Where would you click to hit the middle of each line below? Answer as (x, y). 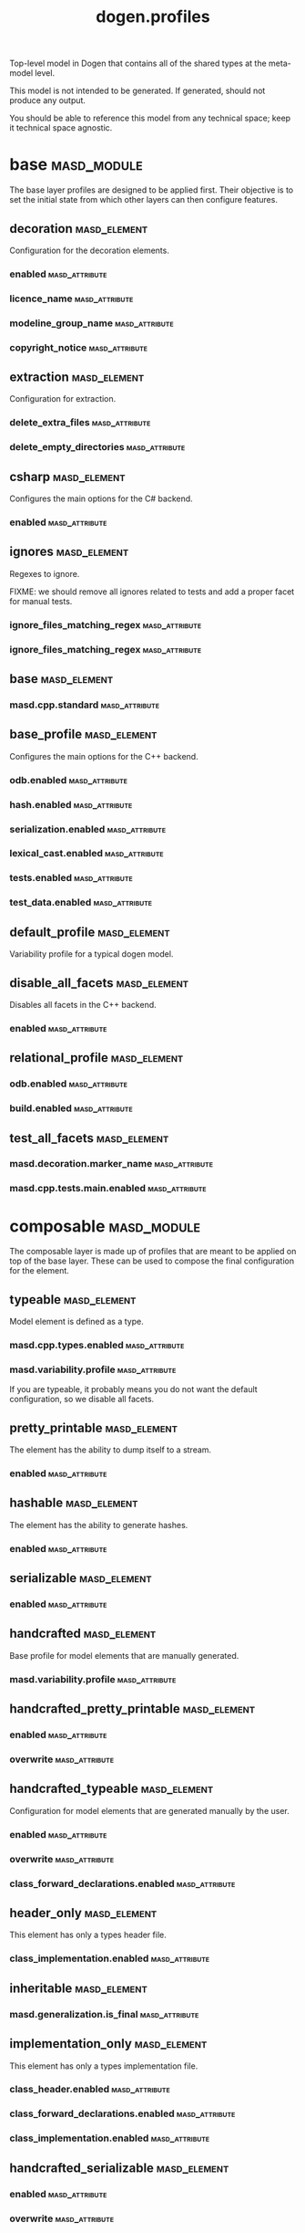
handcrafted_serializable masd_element (119, 2168)
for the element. (40, 1271)
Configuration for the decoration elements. (90, 250)
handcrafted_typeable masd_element (112, 1789)
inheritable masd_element (78, 1988)
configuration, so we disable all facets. (82, 1400)
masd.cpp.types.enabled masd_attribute (97, 1346)
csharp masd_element (67, 477)
